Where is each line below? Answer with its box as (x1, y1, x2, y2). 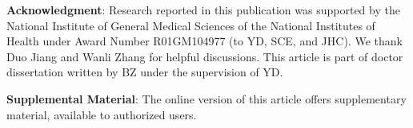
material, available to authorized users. (6, 106, 197, 122)
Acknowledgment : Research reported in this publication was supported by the (6, 2, 400, 17)
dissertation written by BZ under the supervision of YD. (6, 64, 283, 80)
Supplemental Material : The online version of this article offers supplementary (6, 90, 407, 107)
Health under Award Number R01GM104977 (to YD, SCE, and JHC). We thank (6, 33, 403, 49)
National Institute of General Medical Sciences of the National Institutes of (6, 17, 375, 33)
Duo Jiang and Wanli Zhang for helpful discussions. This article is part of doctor (6, 48, 403, 64)
